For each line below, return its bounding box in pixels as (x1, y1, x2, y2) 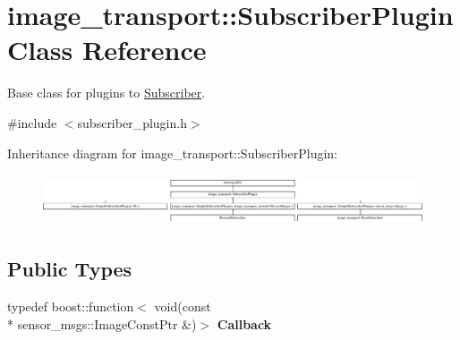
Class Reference (7, 31, 207, 68)
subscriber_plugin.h (77, 113, 187, 132)
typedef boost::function (7, 297, 134, 316)
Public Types (7, 255, 132, 283)
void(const (154, 297, 211, 316)
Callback (217, 314, 272, 333)
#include (7, 113, 57, 132)
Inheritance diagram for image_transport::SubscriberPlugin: (7, 143, 337, 162)
